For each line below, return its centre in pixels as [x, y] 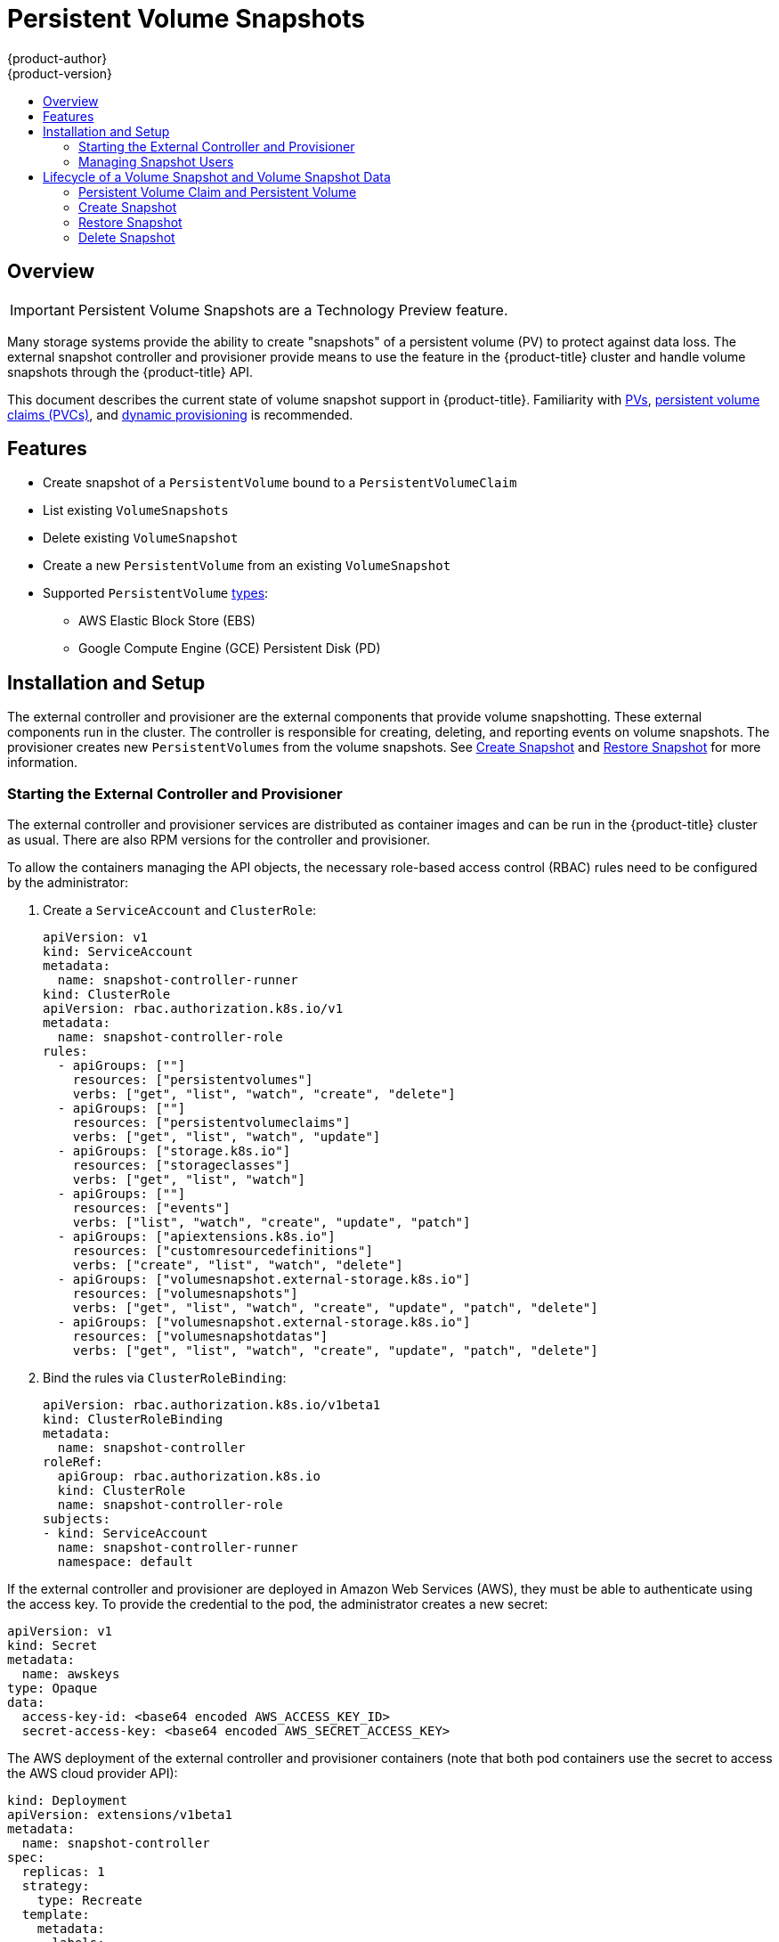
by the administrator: [68, 883]
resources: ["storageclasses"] [182, 1166]
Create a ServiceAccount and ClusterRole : [180, 910]
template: [56, 1915]
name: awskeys [71, 1674]
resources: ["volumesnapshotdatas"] [200, 1337]
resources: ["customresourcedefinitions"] [223, 1251]
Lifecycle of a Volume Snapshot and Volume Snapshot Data [217, 176]
